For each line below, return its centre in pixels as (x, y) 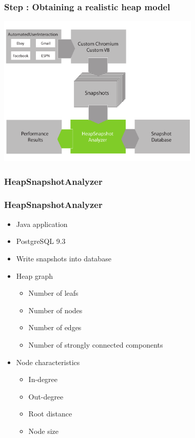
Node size (43, 431)
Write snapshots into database (64, 258)
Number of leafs (53, 293)
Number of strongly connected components (96, 344)
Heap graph (35, 275)
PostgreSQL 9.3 (41, 241)
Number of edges (55, 327)
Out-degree (46, 396)
